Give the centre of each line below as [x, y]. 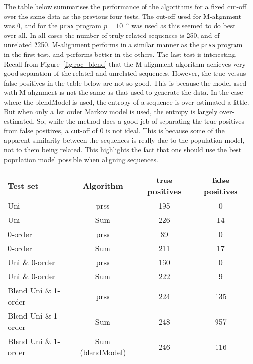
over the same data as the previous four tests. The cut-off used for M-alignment [123, 16]
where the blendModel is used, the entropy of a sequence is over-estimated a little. [126, 102]
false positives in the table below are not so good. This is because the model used [125, 82]
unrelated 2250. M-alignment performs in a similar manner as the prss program [123, 45]
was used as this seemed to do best [183, 26]
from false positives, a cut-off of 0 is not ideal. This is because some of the [114, 130]
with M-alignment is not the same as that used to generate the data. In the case [124, 92]
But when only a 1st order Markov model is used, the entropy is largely [111, 111]
